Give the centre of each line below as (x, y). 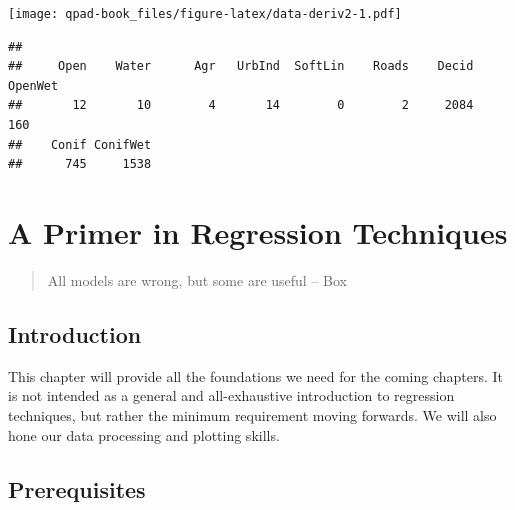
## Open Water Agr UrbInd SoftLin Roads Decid (241, 66)
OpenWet (33, 85)
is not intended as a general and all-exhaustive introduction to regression (231, 395)
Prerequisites (77, 488)
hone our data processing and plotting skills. (144, 434)
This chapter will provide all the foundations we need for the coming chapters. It (256, 375)
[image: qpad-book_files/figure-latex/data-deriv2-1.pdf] (205, 14)
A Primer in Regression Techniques (258, 232)
